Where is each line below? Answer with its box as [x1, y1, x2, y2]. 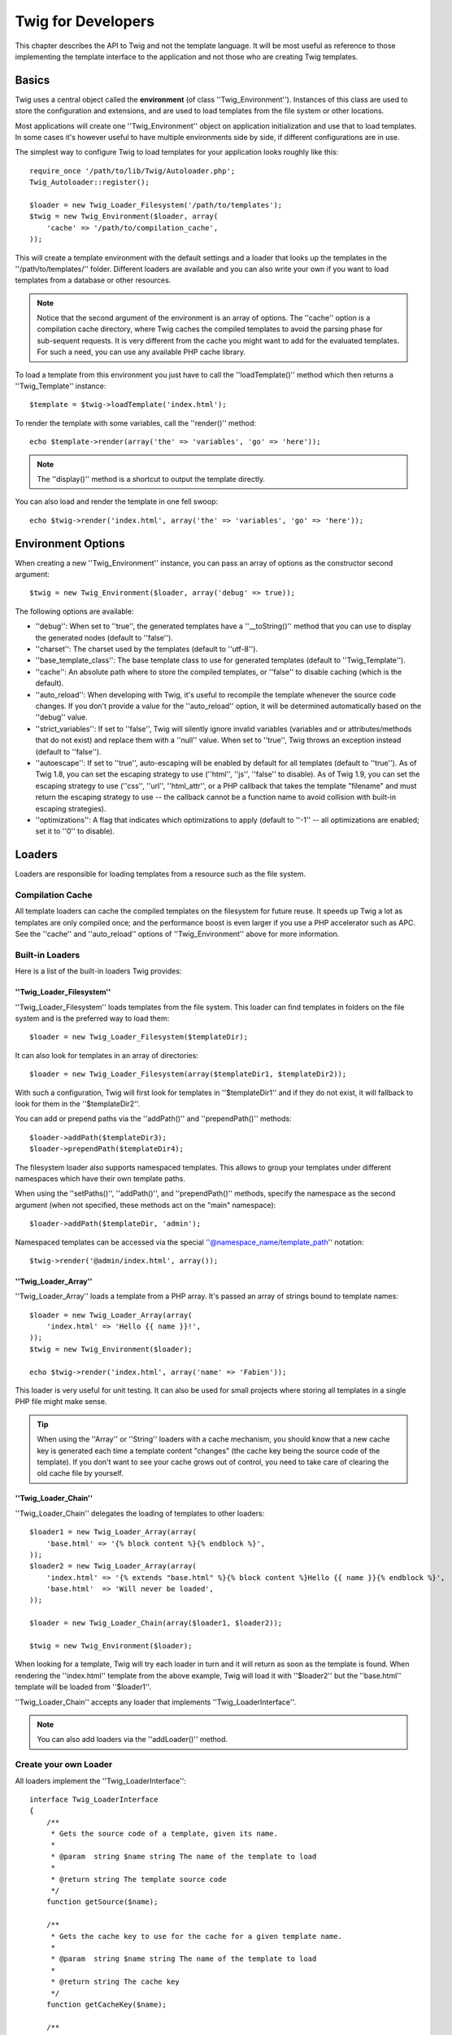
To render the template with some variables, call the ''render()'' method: [15, 418, 256, 427]
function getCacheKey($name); [46, 1999, 167, 2009]
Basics [15, 73, 50, 87]
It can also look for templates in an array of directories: [15, 1050, 199, 1060]
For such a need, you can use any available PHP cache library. [37, 347, 246, 357]
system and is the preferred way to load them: [15, 1013, 170, 1023]
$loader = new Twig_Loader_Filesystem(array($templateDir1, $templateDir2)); [29, 1070, 347, 1079]
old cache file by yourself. [37, 1468, 124, 1478]
